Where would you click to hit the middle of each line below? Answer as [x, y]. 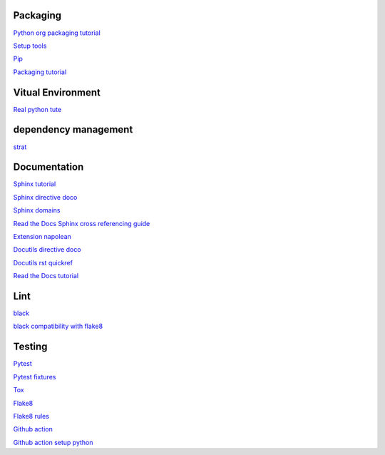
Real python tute [37, 109]
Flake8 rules [31, 416]
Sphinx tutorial [35, 184]
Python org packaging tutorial [57, 33]
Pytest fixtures [35, 377]
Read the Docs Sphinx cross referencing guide [82, 223]
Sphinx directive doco [45, 197]
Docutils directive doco [47, 250]
